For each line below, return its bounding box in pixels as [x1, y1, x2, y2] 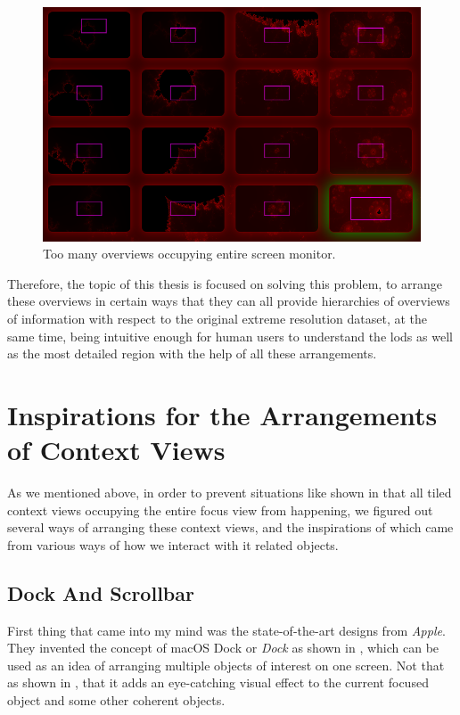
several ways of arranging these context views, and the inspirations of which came [7, 518, 454, 537]
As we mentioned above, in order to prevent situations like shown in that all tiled [7, 483, 452, 502]
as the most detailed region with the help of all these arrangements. [7, 344, 377, 363]
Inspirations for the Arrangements [7, 396, 438, 432]
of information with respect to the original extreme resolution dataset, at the [7, 308, 427, 327]
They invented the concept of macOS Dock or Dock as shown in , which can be [7, 638, 439, 657]
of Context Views [7, 431, 226, 468]
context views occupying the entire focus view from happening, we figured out [7, 500, 433, 519]
